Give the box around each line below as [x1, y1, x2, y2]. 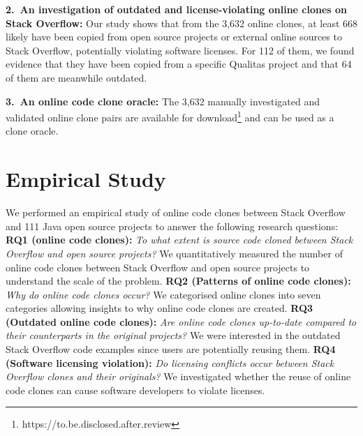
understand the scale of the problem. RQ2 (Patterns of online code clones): [6, 273, 351, 288]
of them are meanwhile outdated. [6, 70, 147, 84]
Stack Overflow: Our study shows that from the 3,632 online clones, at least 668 [6, 15, 358, 30]
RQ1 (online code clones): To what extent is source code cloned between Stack [6, 232, 353, 247]
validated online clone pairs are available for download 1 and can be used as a [6, 108, 334, 124]
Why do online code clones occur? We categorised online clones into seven [6, 287, 321, 301]
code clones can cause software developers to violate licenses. [6, 382, 265, 397]
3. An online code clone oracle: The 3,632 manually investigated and [6, 93, 320, 108]
